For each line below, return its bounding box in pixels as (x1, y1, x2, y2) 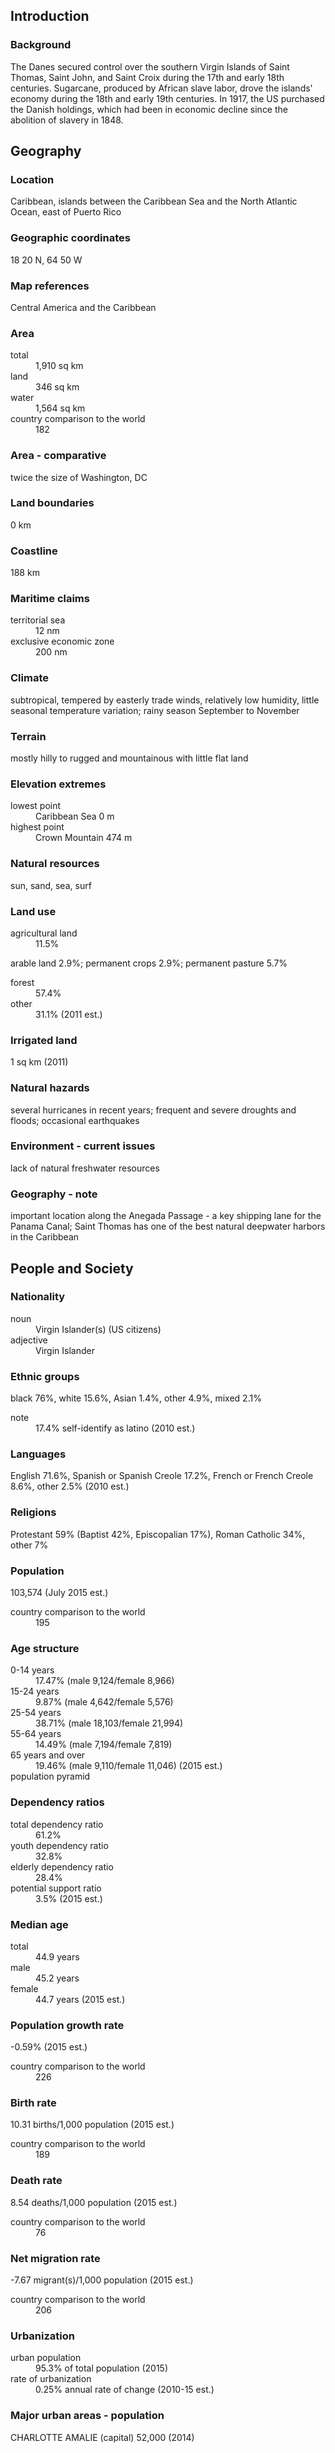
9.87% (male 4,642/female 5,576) (35, 1696, 174, 1708)
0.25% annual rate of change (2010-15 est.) (35, 2384, 215, 2396)
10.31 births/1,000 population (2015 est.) (10, 2119, 175, 2131)
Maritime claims (10, 592, 90, 606)
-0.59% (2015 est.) (10, 2041, 88, 2053)
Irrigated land (10, 1033, 78, 1047)
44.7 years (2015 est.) (35, 1993, 126, 2005)
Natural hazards (10, 1081, 90, 1095)
